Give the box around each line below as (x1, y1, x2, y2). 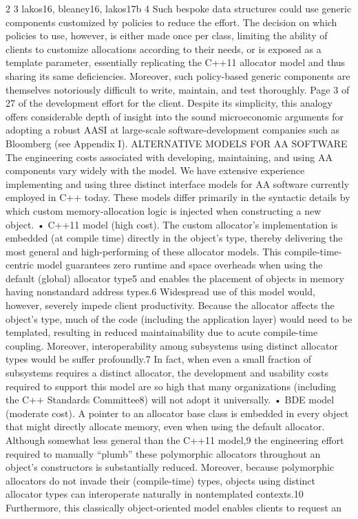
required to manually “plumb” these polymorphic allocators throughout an (6, 446, 321, 460)
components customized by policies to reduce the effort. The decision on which (6, 14, 337, 29)
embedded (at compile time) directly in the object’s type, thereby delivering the (6, 231, 343, 245)
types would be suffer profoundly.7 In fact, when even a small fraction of (6, 352, 312, 366)
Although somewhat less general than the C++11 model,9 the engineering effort (6, 433, 344, 447)
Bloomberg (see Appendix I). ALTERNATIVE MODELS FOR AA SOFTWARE (6, 136, 348, 150)
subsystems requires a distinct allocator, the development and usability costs (6, 366, 329, 380)
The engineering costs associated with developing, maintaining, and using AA (6, 149, 333, 164)
